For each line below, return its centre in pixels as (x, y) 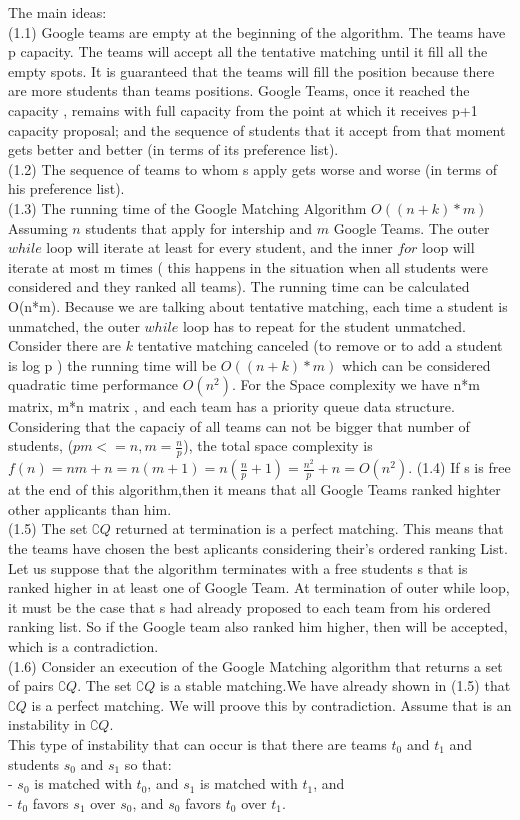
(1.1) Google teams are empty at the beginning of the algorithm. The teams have (257, 31)
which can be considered (416, 364)
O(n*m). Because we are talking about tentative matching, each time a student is (258, 305)
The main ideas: (57, 12)
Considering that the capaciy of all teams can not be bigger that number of (239, 425)
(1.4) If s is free (463, 467)
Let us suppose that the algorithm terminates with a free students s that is (238, 567)
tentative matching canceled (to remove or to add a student (320, 345)
